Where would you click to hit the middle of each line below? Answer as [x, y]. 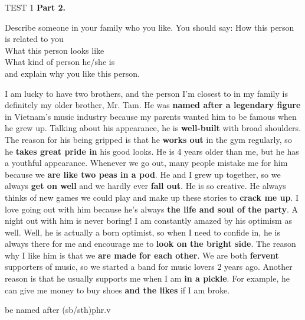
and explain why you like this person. [72, 73]
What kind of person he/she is [60, 62]
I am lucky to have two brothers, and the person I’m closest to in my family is [146, 93]
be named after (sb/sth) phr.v [58, 310]
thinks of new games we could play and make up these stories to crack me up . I [152, 197]
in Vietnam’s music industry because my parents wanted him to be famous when [151, 116]
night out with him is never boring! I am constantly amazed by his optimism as [148, 221]
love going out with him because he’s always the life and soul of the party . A [151, 209]
